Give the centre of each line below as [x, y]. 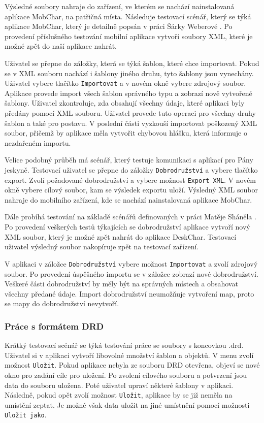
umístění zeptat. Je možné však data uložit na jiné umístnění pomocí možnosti [127, 404]
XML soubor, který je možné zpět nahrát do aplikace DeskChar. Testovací [121, 236]
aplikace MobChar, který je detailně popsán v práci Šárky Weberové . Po [119, 26]
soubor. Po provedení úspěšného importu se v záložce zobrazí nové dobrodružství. [131, 273]
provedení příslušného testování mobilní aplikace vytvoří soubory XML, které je [129, 36]
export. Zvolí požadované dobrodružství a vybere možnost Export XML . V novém [130, 180]
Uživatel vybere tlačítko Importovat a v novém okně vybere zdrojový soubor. [125, 83]
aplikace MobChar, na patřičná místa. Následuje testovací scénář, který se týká [128, 16]
